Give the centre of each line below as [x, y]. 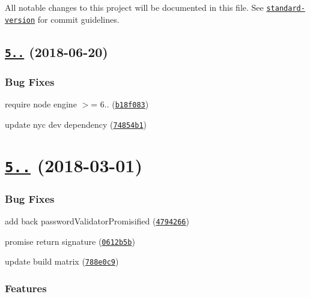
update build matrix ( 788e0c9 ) [62, 261]
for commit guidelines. [78, 19]
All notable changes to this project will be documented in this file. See [134, 7]
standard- [286, 8]
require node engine [41, 103]
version [20, 20]
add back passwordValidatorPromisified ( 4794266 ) [97, 220]
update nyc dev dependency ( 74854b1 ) [76, 124]
